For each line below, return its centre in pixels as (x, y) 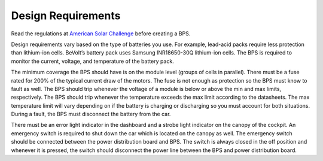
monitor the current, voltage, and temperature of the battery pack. (93, 61)
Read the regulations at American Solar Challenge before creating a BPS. (101, 34)
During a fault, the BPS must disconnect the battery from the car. (91, 114)
